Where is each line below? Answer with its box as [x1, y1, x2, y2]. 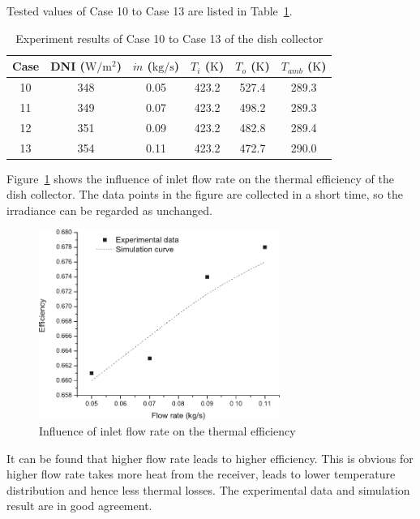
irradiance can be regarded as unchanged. [6, 201, 212, 218]
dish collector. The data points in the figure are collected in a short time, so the [6, 186, 403, 203]
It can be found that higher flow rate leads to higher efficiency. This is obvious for [6, 449, 414, 466]
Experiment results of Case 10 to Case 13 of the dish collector [15, 29, 324, 46]
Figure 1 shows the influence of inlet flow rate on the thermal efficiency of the [6, 169, 394, 187]
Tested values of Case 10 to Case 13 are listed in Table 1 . [6, 2, 293, 19]
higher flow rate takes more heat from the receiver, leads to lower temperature [6, 465, 396, 483]
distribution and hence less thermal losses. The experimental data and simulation [6, 481, 410, 498]
